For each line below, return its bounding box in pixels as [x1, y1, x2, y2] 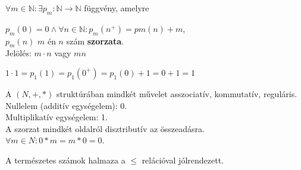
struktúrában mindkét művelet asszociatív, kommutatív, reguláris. [56, 87, 297, 100]
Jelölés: [5, 47, 32, 59]
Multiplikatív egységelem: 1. [5, 111, 108, 123]
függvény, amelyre [84, 2, 149, 14]
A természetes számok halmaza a [5, 153, 126, 166]
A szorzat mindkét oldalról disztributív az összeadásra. [5, 122, 205, 134]
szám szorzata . [66, 34, 124, 47]
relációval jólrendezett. [142, 153, 224, 166]
